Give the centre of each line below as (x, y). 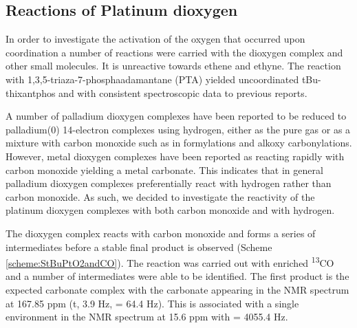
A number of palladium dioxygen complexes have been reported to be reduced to (176, 116)
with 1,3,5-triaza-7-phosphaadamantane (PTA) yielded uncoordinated (152, 79)
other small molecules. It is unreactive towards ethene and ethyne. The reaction (173, 66)
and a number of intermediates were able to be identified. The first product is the (177, 276)
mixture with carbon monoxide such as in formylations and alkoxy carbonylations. (179, 143)
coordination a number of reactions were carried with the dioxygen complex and (174, 52)
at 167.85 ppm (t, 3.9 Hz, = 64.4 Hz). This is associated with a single (152, 303)
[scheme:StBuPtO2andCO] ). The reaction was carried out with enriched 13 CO (170, 262)
